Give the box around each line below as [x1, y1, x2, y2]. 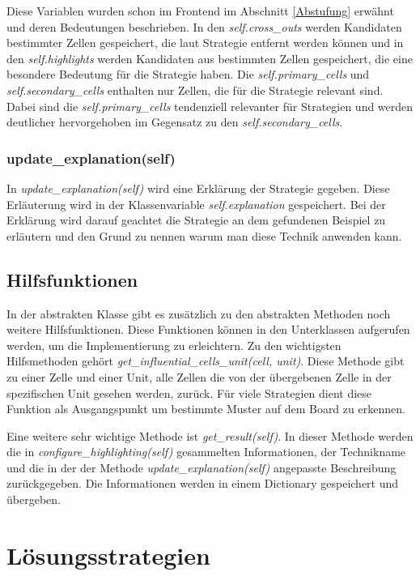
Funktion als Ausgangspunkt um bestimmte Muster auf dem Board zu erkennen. [6, 400, 405, 417]
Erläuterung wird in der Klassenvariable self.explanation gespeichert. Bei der [6, 195, 386, 212]
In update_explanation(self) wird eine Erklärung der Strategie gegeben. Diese [6, 179, 390, 196]
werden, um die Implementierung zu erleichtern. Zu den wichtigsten [6, 336, 342, 353]
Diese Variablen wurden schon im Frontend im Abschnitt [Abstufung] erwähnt [6, 2, 394, 19]
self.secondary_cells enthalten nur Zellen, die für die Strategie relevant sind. [6, 81, 384, 98]
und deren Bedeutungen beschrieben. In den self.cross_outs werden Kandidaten [6, 18, 402, 35]
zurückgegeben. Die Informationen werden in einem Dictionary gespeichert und [6, 475, 399, 492]
